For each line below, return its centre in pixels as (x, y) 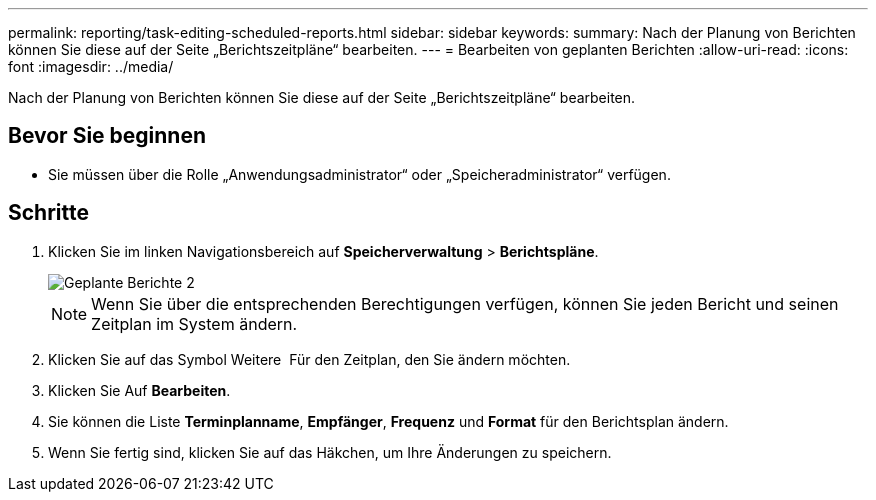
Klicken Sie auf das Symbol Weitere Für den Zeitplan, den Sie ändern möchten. (309, 359)
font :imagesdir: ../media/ (91, 66)
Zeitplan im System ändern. (194, 323)
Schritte (48, 213)
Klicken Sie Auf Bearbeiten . (139, 390)
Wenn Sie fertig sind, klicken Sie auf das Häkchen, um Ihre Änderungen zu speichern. (330, 452)
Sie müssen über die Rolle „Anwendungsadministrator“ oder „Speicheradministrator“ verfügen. (359, 174)
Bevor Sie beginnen (107, 136)
